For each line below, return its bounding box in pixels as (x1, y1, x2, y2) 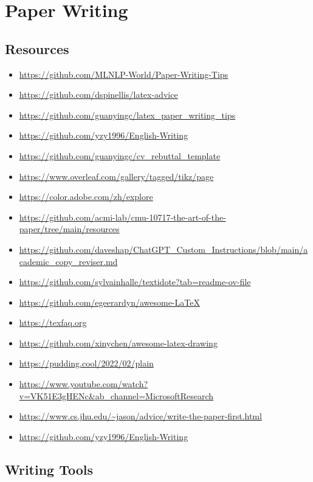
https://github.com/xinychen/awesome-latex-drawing (19, 336, 218, 349)
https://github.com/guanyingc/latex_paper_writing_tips (19, 108, 236, 121)
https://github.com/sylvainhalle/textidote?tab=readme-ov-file (19, 275, 251, 288)
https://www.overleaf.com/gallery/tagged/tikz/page (19, 170, 214, 182)
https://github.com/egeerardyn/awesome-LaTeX (19, 295, 200, 308)
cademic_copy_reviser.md (19, 255, 118, 267)
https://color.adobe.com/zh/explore (19, 190, 153, 203)
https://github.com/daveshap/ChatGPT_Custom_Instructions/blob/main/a (19, 243, 308, 255)
